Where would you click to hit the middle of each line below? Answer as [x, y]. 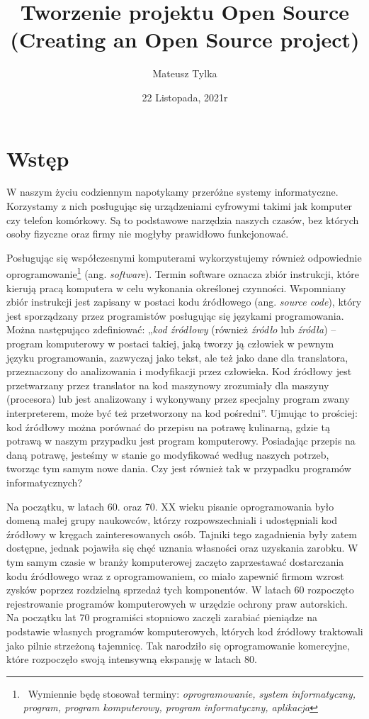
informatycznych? [44, 482]
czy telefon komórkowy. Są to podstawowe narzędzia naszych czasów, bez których [183, 219]
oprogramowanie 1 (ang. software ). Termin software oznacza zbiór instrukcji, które [183, 273]
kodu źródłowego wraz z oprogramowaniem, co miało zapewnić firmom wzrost [175, 575]
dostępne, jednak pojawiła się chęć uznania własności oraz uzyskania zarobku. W [182, 548]
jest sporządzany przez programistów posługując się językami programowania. [175, 315]
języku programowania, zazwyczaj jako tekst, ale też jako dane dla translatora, [177, 357]
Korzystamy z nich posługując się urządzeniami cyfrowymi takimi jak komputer [180, 206]
